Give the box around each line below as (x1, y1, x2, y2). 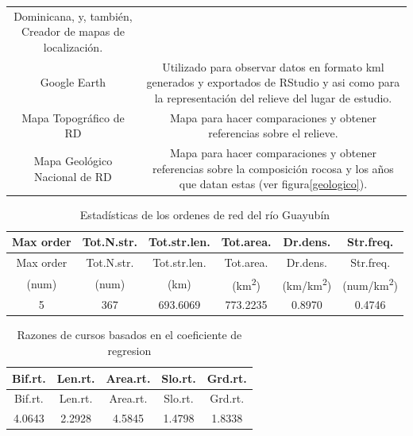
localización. (43, 38, 103, 55)
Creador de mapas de (21, 23, 125, 40)
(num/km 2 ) (342, 274, 398, 293)
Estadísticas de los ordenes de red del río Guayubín (79, 206, 330, 222)
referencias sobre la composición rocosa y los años (152, 160, 394, 176)
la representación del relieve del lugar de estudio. (154, 89, 392, 106)
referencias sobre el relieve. (208, 125, 338, 141)
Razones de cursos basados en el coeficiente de (17, 326, 242, 343)
